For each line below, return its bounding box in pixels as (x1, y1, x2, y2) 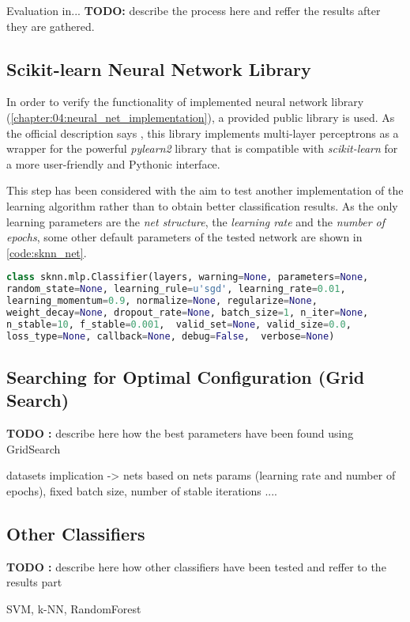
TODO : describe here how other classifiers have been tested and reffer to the (6, 558, 386, 575)
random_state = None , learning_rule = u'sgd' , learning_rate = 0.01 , (6, 283, 346, 295)
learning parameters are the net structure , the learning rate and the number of (6, 213, 386, 229)
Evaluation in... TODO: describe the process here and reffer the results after (6, 2, 381, 18)
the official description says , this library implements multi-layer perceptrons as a (6, 124, 399, 141)
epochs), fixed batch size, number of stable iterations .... (6, 482, 277, 499)
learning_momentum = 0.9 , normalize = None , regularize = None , (6, 295, 318, 307)
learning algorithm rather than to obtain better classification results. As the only (6, 197, 398, 214)
